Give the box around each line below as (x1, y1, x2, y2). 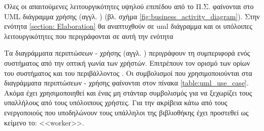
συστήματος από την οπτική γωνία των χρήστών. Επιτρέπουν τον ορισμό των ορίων (4, 57, 250, 68)
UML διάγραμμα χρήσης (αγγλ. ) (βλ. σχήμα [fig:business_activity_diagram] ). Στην (4, 11, 260, 21)
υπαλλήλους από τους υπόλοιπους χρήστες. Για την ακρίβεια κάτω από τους (4, 97, 227, 108)
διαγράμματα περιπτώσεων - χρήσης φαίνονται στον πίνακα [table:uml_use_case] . (4, 77, 249, 88)
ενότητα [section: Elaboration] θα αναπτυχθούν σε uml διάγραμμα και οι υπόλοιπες (4, 21, 252, 31)
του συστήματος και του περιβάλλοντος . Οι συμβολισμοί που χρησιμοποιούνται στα (4, 67, 252, 78)
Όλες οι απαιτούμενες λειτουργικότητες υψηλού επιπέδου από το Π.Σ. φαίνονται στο (4, 1, 254, 11)
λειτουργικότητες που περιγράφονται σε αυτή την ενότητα (4, 30, 174, 41)
